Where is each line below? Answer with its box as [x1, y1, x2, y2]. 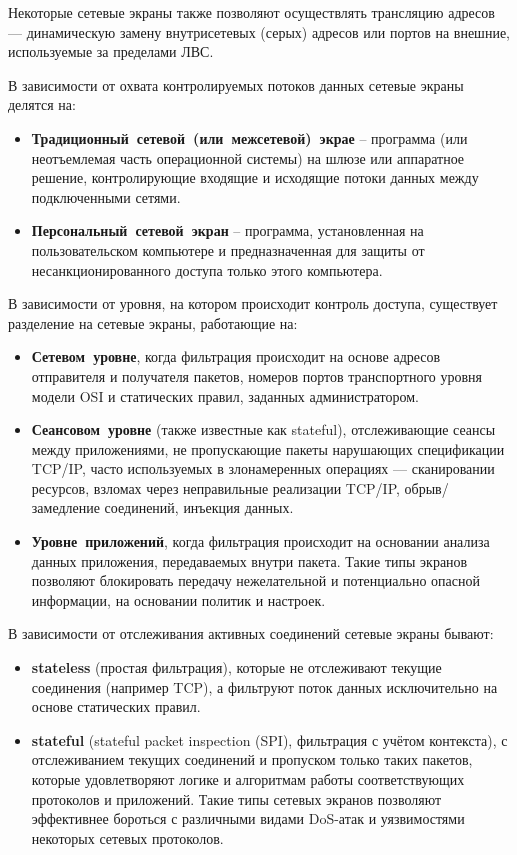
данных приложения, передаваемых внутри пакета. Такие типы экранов [31, 550, 468, 571]
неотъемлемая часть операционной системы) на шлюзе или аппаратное [31, 147, 465, 168]
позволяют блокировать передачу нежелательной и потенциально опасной [31, 570, 480, 591]
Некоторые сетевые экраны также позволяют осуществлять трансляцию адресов [8, 2, 495, 22]
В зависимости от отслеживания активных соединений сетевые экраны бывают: [8, 623, 494, 644]
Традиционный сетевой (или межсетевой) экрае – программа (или [31, 127, 468, 148]
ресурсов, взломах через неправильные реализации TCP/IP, [31, 477, 400, 498]
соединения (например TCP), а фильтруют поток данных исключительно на [31, 676, 498, 697]
